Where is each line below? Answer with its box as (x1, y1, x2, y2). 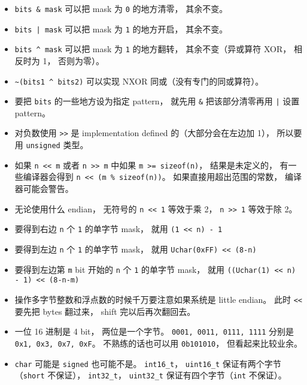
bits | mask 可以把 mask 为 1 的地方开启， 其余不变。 (14, 22, 228, 35)
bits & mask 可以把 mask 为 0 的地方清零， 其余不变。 (14, 2, 228, 14)
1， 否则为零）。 (42, 54, 105, 67)
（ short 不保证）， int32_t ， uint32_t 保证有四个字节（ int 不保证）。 (14, 369, 287, 381)
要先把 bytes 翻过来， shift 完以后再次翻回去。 (14, 305, 196, 317)
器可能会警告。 (14, 182, 74, 195)
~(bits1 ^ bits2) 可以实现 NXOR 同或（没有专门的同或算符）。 (14, 74, 264, 87)
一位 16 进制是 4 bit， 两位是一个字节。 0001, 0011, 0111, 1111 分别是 (14, 325, 294, 338)
